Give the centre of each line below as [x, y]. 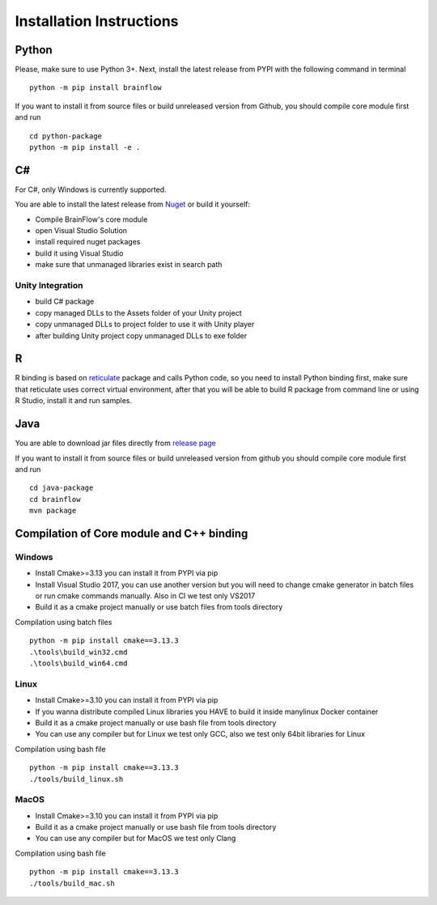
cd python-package [66, 136]
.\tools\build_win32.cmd [78, 652]
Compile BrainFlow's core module [91, 219]
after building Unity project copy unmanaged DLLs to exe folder [141, 335]
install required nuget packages [88, 242]
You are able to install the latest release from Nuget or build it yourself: [133, 204]
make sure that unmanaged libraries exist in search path [129, 265]
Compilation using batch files [64, 622]
